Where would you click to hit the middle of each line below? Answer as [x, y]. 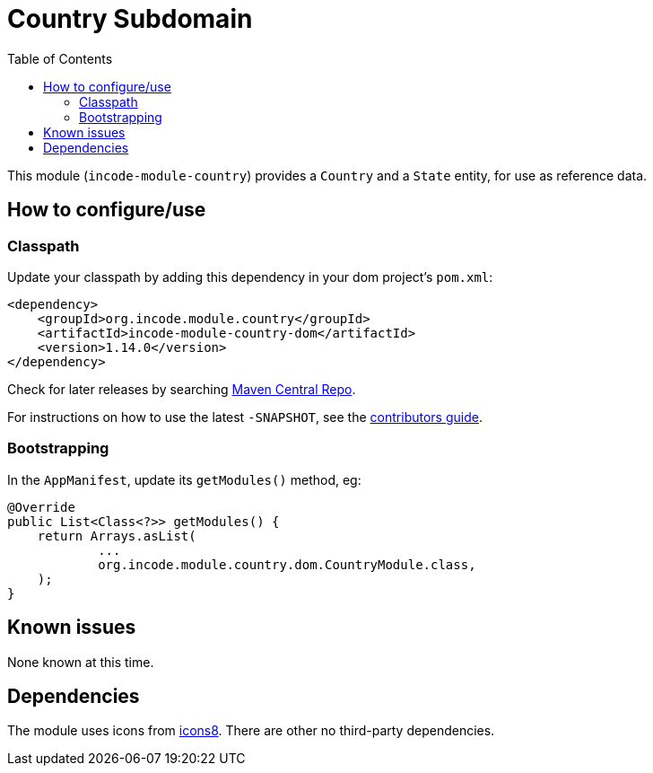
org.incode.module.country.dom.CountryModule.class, [287, 564]
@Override [41, 507]
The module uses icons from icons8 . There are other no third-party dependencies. [251, 731]
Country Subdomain [130, 19]
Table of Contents [60, 58]
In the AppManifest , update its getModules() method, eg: [184, 479]
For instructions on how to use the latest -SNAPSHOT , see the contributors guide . [245, 417]
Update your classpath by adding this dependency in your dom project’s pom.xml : [250, 277]
